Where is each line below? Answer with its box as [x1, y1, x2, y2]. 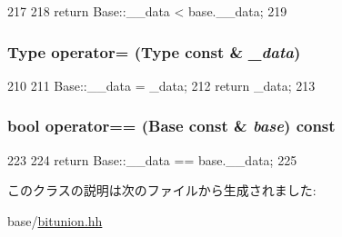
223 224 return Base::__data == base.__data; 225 [7, 150, 297, 169]
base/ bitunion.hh [7, 211, 103, 230]
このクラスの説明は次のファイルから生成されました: [7, 181, 317, 200]
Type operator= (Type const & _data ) [7, 40, 301, 63]
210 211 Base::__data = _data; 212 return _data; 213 [7, 75, 316, 94]
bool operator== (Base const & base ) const [7, 114, 336, 137]
